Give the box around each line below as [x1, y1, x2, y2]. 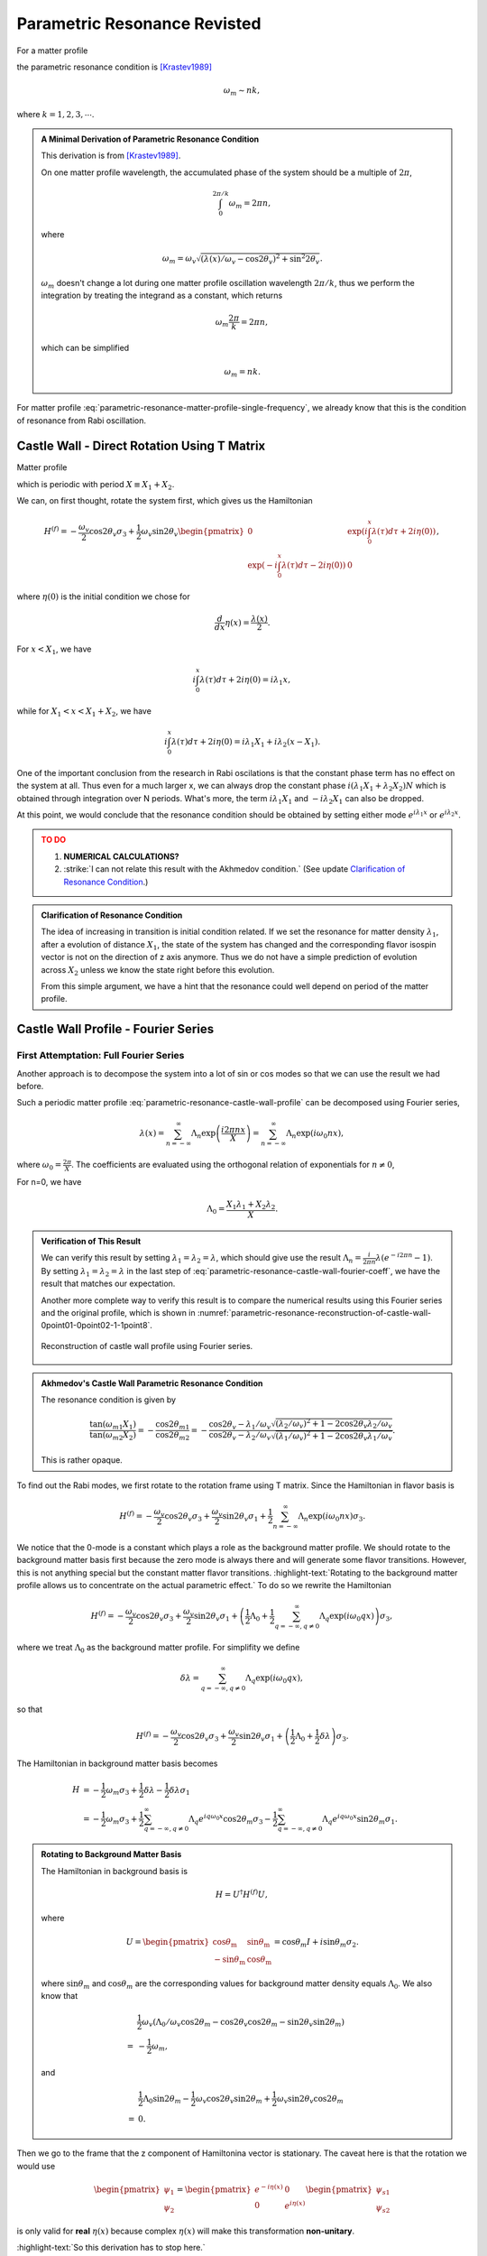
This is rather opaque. [41, 1455, 124, 1465]
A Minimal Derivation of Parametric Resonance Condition [41, 134, 260, 144]
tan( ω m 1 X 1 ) [89, 1419, 137, 1431]
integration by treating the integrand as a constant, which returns [41, 290, 283, 301]
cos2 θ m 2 [155, 1429, 190, 1442]
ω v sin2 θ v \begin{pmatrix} [141, 526, 245, 539]
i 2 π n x [221, 1124, 246, 1134]
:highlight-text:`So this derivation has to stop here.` [16, 2242, 207, 2253]
